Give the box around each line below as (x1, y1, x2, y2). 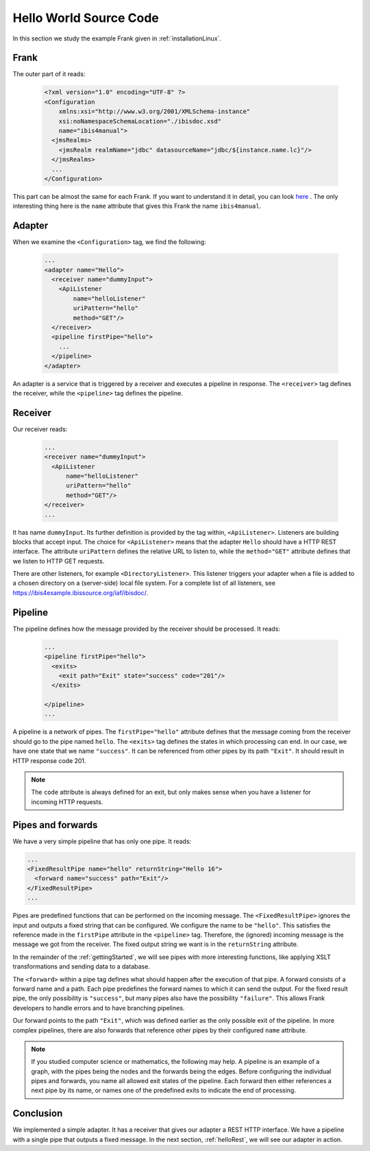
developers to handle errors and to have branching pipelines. (12, 1004, 185, 1012)
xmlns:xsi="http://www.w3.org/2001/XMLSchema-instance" (58, 108, 251, 116)
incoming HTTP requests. (31, 797, 103, 805)
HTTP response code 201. (12, 756, 86, 764)
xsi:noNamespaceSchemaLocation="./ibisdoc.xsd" (58, 117, 222, 125)
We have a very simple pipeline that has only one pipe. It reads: (12, 837, 192, 845)
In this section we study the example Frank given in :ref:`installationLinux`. (12, 34, 222, 43)
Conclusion (12, 1108, 63, 1119)
